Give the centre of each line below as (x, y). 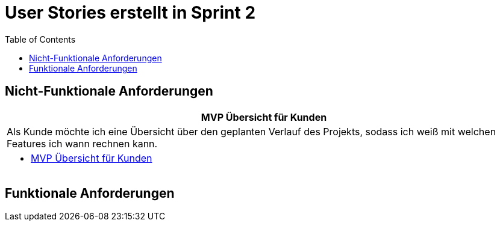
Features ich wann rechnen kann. (82, 143)
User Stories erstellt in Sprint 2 (130, 13)
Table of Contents (40, 39)
